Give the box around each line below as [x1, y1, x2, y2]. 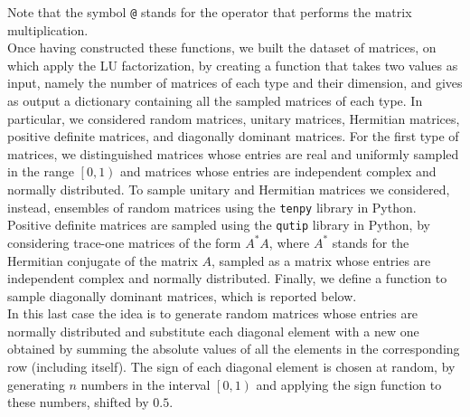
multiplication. [7, 20, 89, 39]
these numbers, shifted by [7, 393, 149, 412]
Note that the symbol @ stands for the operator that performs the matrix [7, 3, 412, 21]
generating [7, 374, 65, 393]
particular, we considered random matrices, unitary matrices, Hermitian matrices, [7, 109, 460, 128]
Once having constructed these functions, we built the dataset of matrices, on [7, 38, 437, 57]
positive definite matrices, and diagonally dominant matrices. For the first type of [7, 127, 459, 146]
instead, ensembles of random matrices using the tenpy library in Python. [7, 197, 417, 216]
